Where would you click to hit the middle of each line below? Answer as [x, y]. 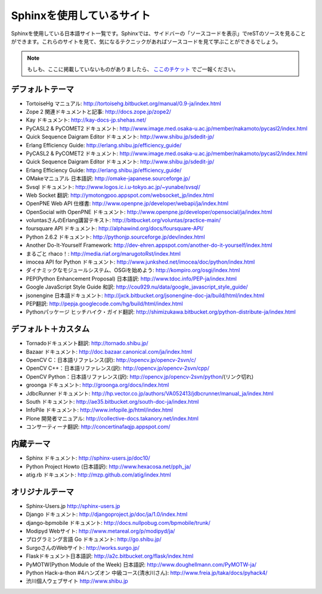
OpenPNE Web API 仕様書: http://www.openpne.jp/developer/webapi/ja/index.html [127, 203]
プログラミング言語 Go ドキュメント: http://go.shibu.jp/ [94, 539]
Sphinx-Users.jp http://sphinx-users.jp [73, 506]
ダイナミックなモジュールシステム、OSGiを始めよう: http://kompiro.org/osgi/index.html [133, 270]
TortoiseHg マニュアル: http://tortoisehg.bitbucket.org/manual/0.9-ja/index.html [123, 103]
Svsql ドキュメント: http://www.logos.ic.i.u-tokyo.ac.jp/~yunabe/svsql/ [113, 187]
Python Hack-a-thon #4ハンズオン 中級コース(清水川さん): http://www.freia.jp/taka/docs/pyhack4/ [147, 573]
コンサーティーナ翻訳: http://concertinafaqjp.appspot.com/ [98, 427]
